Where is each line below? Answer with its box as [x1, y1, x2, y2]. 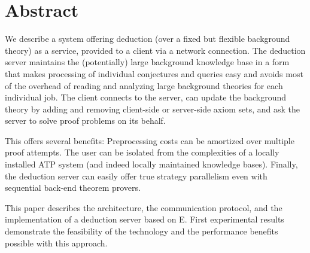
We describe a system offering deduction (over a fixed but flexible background [5, 32, 290, 45]
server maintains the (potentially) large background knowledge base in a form [5, 56, 290, 68]
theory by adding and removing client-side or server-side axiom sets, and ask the [5, 102, 300, 115]
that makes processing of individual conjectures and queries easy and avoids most [5, 67, 303, 80]
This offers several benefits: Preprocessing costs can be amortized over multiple [5, 134, 294, 147]
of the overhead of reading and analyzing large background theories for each [5, 79, 283, 92]
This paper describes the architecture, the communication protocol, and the [5, 201, 282, 214]
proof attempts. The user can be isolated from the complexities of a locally [5, 146, 279, 158]
